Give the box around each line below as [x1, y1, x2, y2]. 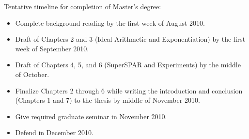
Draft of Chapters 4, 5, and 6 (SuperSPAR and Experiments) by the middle [15, 60, 241, 70]
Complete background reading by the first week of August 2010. [15, 17, 205, 28]
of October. [15, 69, 49, 79]
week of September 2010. [15, 43, 89, 53]
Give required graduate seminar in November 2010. [15, 111, 167, 121]
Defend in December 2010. [15, 127, 93, 138]
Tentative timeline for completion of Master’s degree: [4, 1, 161, 11]
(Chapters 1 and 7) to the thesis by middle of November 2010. [15, 95, 200, 105]
